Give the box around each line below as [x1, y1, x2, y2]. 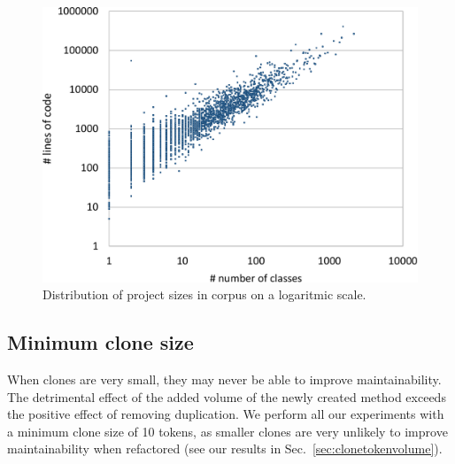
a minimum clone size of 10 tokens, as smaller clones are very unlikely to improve [7, 421, 448, 440]
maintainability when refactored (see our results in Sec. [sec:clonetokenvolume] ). [7, 439, 443, 458]
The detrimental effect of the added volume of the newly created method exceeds [7, 387, 446, 406]
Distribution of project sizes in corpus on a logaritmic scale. [42, 285, 366, 304]
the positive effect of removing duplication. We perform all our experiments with [7, 405, 444, 423]
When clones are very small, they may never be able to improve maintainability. [7, 369, 442, 388]
